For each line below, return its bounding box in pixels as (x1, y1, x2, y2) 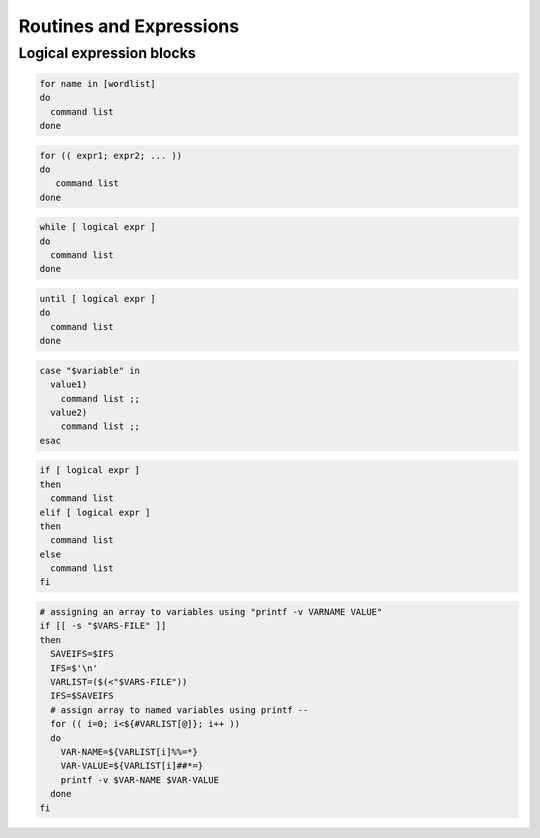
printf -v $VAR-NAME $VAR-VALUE (60, 774, 220, 785)
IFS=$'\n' (50, 662, 99, 674)
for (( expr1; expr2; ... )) (39, 150, 183, 161)
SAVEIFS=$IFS (50, 648, 114, 660)
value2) (50, 406, 88, 418)
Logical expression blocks (18, 44, 197, 62)
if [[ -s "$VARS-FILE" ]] (39, 620, 167, 632)
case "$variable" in (39, 365, 140, 376)
